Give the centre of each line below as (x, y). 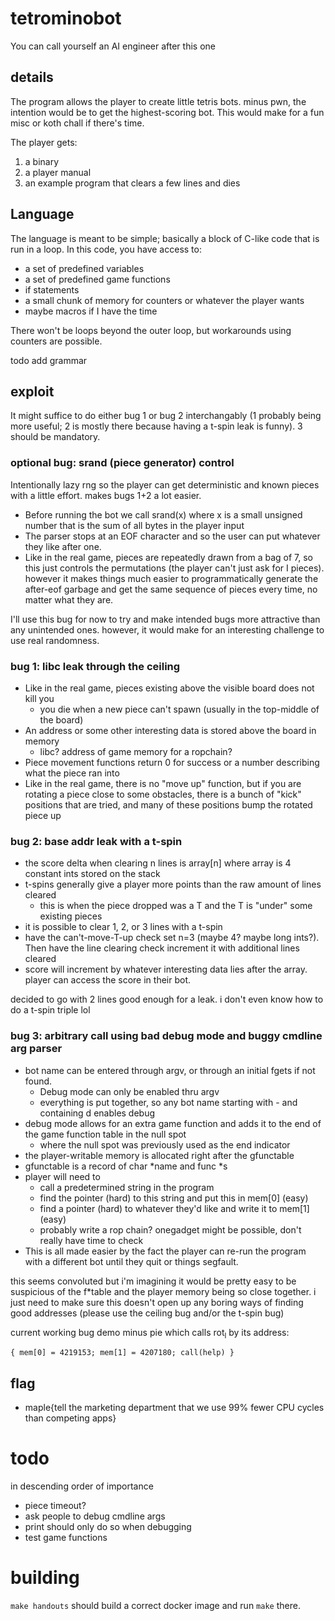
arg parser (36, 1049)
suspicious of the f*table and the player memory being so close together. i (163, 1291)
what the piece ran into (72, 773)
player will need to (62, 1176)
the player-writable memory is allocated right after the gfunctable (159, 1155)
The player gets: (44, 142)
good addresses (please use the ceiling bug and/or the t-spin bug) (147, 1313)
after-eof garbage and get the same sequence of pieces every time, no (171, 589)
